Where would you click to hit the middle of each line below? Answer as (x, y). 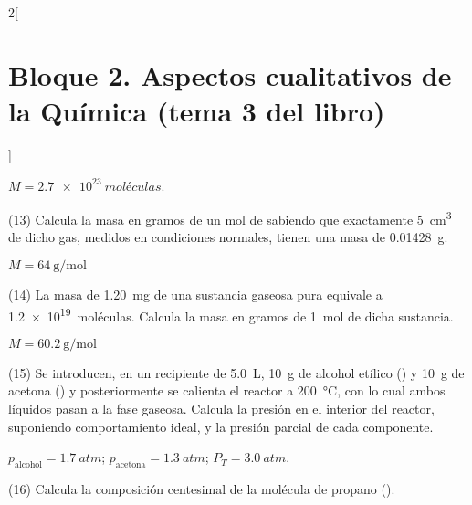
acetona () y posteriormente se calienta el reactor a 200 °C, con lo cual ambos (227, 390)
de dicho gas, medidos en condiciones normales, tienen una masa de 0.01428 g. (228, 237)
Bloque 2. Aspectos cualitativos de (230, 74)
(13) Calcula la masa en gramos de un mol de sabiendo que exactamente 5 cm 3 (230, 218)
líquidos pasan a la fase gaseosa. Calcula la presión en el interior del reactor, (221, 408)
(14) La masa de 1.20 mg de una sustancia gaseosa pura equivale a (195, 294)
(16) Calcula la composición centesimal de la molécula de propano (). (202, 488)
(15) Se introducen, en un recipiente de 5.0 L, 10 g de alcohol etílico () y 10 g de (236, 372)
